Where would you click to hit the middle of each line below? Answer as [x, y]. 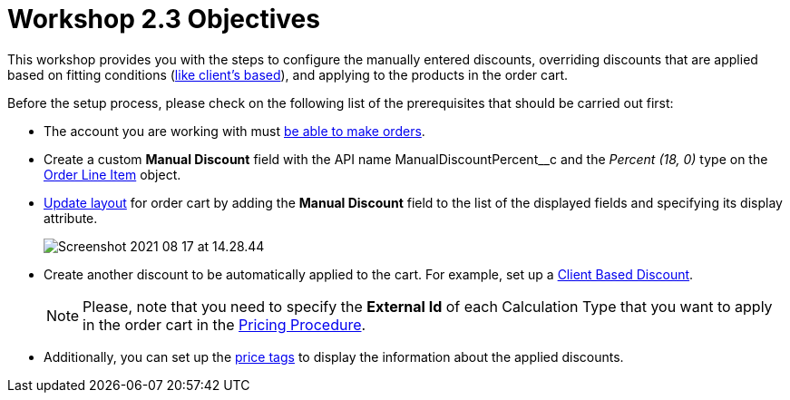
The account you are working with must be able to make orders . [234, 131]
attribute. [71, 218]
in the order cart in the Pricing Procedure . [224, 324]
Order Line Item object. [112, 174]
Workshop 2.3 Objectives [164, 19]
